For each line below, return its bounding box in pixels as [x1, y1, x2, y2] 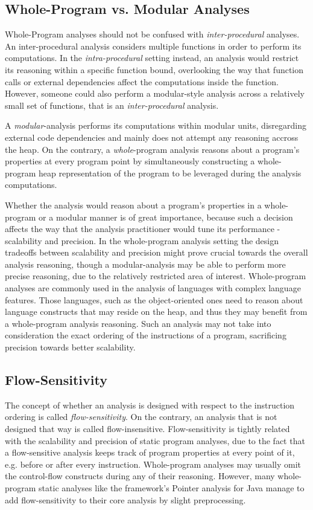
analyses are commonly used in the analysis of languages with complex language [5, 282, 301, 294]
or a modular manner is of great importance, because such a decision [39, 210, 293, 223]
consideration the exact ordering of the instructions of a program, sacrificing [5, 329, 286, 341]
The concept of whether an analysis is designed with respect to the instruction [5, 398, 295, 411]
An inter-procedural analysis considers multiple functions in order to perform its [5, 39, 302, 52]
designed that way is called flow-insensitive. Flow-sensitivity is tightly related [5, 422, 290, 435]
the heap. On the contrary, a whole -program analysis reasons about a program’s [5, 143, 300, 155]
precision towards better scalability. [5, 341, 136, 353]
